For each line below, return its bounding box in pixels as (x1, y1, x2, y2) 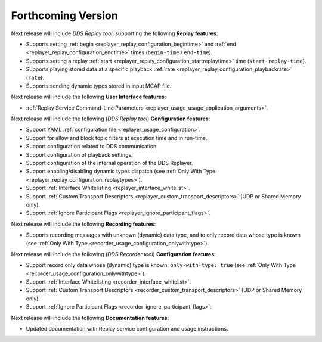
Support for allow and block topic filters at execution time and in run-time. (26, 134, 208, 141)
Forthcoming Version (11, 9, 119, 22)
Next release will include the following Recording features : (11, 220, 156, 228)
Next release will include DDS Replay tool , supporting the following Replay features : (11, 30, 218, 37)
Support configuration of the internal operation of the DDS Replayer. (26, 160, 193, 167)
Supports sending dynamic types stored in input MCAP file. (26, 82, 172, 89)
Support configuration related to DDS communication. (26, 143, 158, 150)
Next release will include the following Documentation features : (11, 314, 169, 321)
